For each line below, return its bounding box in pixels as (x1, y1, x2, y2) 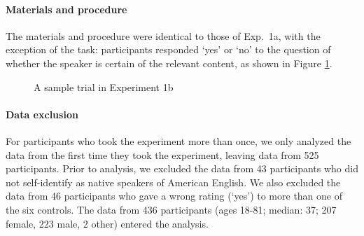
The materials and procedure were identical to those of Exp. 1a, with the (6, 28, 321, 43)
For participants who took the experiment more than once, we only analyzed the (6, 133, 351, 148)
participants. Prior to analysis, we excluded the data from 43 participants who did (6, 161, 358, 176)
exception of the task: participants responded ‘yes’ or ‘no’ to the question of (6, 42, 331, 57)
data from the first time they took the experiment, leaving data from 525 (6, 147, 319, 162)
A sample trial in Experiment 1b (34, 79, 174, 94)
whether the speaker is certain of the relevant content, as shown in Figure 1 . (6, 55, 332, 70)
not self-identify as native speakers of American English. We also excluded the (6, 174, 341, 189)
